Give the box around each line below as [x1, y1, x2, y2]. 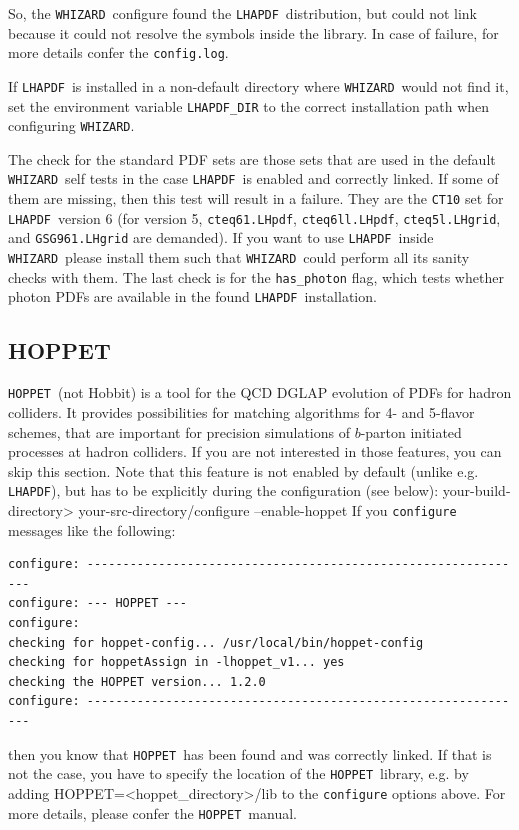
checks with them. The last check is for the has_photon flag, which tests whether [8, 266, 504, 287]
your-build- [442, 480, 511, 501]
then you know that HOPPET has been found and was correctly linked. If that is [8, 743, 492, 764]
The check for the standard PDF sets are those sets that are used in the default [8, 148, 496, 169]
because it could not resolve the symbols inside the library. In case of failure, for [8, 22, 499, 43]
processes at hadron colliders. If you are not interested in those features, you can [8, 441, 502, 462]
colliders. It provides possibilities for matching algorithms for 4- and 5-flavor [8, 401, 475, 422]
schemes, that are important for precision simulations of [8, 421, 350, 442]
